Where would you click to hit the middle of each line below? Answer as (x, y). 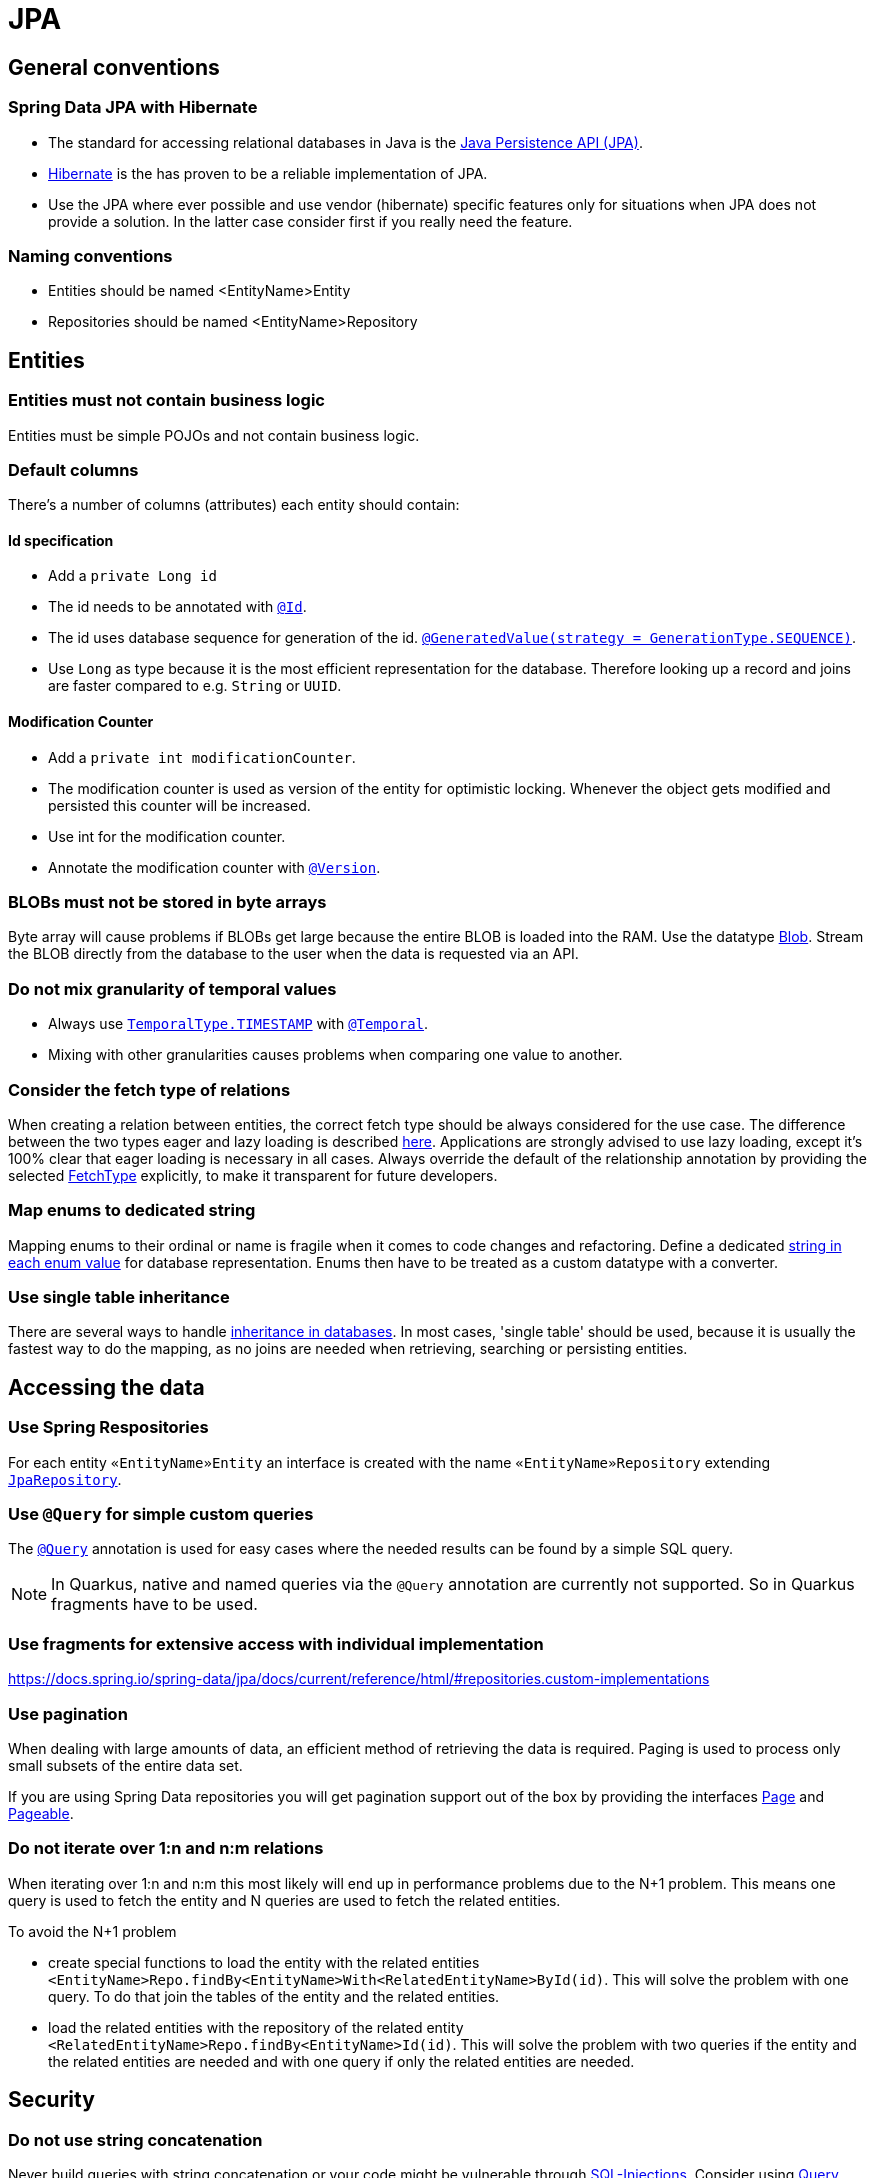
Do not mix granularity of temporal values (172, 988)
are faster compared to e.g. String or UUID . (195, 686)
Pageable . (41, 1813)
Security (51, 2100)
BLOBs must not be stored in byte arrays (167, 902)
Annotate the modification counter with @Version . (214, 867)
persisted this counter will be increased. (179, 805)
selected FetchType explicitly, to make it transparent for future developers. (253, 1175)
